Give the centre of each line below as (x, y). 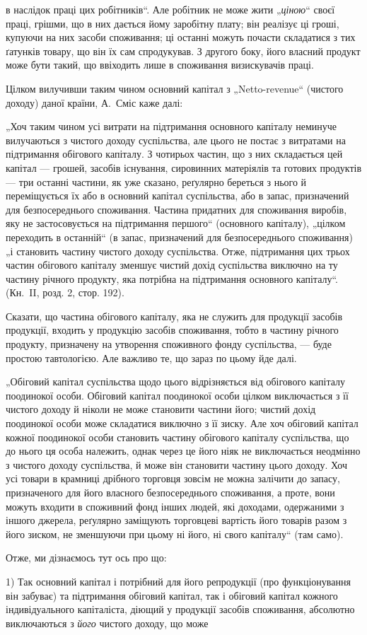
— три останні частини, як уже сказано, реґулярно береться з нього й (156, 181)
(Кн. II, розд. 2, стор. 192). (65, 292)
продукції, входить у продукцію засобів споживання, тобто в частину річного (172, 330)
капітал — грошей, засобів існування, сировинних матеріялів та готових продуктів (184, 167)
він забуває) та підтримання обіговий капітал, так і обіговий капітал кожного (172, 595)
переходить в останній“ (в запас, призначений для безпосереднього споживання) (179, 237)
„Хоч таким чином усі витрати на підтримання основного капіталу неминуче (171, 126)
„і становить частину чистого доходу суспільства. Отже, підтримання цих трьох (178, 251)
